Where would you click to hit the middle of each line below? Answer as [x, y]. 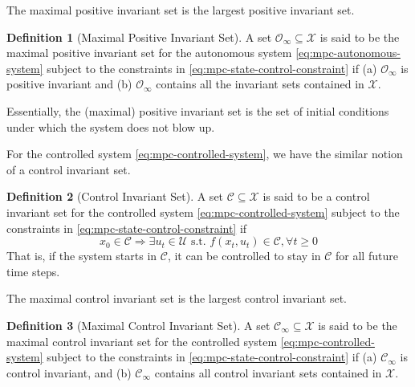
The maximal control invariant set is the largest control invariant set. [177, 298]
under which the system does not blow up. [111, 126]
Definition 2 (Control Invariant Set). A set [115, 196]
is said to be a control [316, 196]
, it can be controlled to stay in [244, 256]
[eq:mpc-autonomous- [348, 53]
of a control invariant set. [69, 169]
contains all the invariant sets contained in [260, 84]
